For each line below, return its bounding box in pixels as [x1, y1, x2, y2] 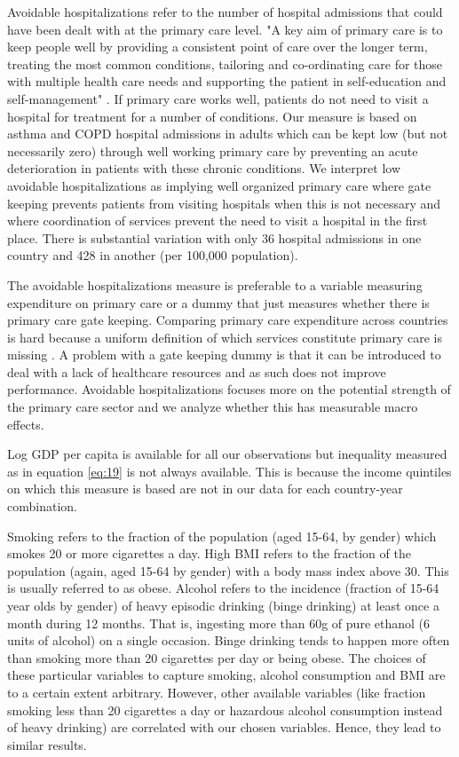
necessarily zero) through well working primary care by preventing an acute [7, 141, 418, 160]
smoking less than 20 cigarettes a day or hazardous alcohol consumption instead [7, 700, 443, 719]
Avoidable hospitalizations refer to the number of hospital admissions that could [7, 3, 443, 20]
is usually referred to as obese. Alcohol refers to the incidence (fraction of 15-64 [7, 579, 439, 597]
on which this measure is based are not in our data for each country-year [7, 479, 403, 498]
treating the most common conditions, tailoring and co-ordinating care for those [7, 54, 443, 73]
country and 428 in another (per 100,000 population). [7, 246, 298, 264]
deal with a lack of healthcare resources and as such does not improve [7, 362, 386, 381]
